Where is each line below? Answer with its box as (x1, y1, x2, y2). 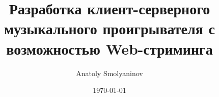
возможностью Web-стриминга (6, 38, 213, 59)
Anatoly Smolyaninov (76, 67, 143, 78)
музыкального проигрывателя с (4, 18, 215, 39)
